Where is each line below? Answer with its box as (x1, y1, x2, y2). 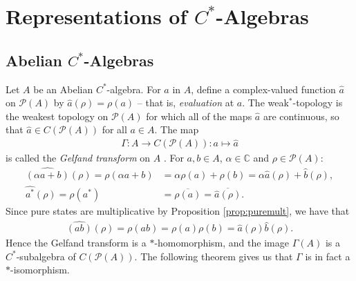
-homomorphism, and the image (154, 235, 289, 250)
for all (102, 122, 127, 137)
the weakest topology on (6, 108, 109, 123)
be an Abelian (33, 81, 93, 96)
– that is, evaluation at (137, 95, 234, 110)
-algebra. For (106, 81, 161, 96)
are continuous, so (263, 108, 339, 123)
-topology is (292, 95, 343, 110)
